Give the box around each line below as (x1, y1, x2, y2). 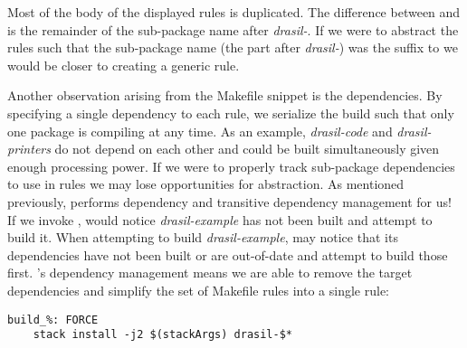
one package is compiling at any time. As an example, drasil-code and (7, 121, 393, 140)
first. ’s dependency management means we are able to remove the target (7, 263, 413, 282)
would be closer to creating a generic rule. (7, 55, 240, 74)
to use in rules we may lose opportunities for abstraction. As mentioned (7, 174, 405, 193)
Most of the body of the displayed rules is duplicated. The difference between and (7, 3, 461, 21)
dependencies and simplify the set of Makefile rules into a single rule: (7, 280, 390, 299)
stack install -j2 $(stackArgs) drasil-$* (33, 328, 292, 342)
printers (7, 139, 51, 158)
